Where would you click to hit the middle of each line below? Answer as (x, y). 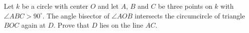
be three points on (185, 6)
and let (108, 6)
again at (34, 25)
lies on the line (121, 25)
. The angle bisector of (76, 15)
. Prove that (71, 25)
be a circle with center (55, 6)
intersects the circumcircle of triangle (190, 15)
